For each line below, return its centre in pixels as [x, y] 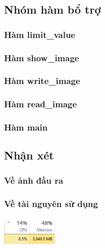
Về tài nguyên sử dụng [51, 203]
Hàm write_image [42, 81]
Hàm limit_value [40, 34]
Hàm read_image [41, 104]
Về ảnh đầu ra [34, 180]
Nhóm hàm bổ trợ [52, 9]
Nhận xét [29, 155]
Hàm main [26, 127]
